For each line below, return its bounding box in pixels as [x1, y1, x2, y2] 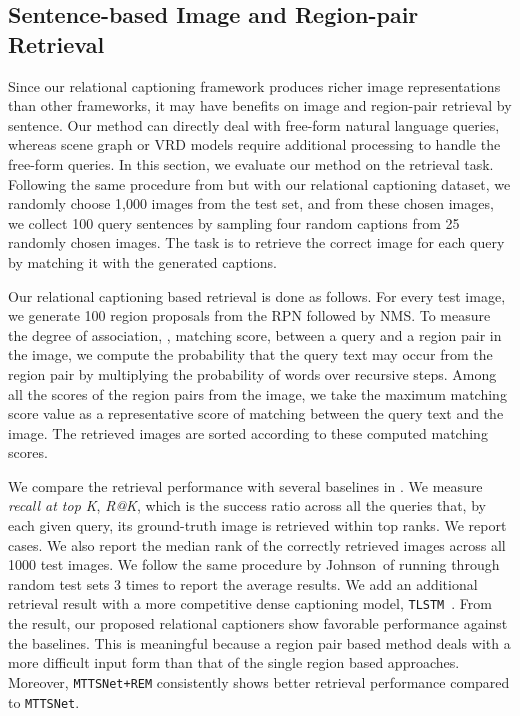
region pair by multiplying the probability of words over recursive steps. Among [8, 363, 497, 384]
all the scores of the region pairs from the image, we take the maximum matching [8, 383, 507, 404]
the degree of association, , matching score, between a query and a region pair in [8, 324, 502, 345]
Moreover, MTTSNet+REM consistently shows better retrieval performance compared [8, 671, 510, 692]
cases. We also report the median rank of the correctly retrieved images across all [8, 534, 506, 555]
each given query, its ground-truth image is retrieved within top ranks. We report [8, 515, 507, 536]
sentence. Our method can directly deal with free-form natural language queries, [8, 114, 500, 135]
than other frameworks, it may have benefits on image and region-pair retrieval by [8, 95, 512, 116]
